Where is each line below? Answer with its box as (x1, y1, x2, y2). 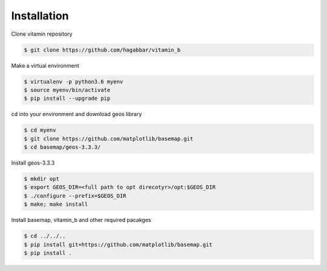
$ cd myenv (24, 127, 56, 134)
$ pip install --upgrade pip (24, 95, 111, 102)
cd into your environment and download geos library (11, 111, 142, 118)
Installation (11, 9, 69, 22)
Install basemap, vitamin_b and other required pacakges (11, 217, 151, 224)
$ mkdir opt (24, 175, 60, 182)
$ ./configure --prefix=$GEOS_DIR (24, 192, 127, 199)
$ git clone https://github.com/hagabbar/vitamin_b (24, 46, 181, 53)
